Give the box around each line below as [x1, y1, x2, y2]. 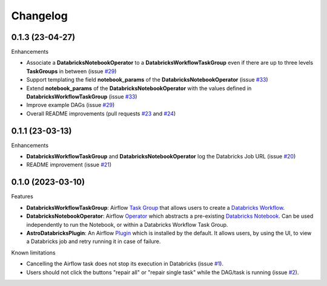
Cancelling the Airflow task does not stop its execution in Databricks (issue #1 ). [26, 260, 224, 267]
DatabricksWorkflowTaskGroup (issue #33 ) [26, 93, 137, 100]
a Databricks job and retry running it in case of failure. [26, 238, 161, 245]
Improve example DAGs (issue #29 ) [26, 102, 115, 109]
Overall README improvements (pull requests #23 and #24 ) [26, 109, 176, 117]
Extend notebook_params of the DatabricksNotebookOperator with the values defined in [26, 85, 252, 92]
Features [11, 193, 33, 200]
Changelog [11, 9, 68, 22]
